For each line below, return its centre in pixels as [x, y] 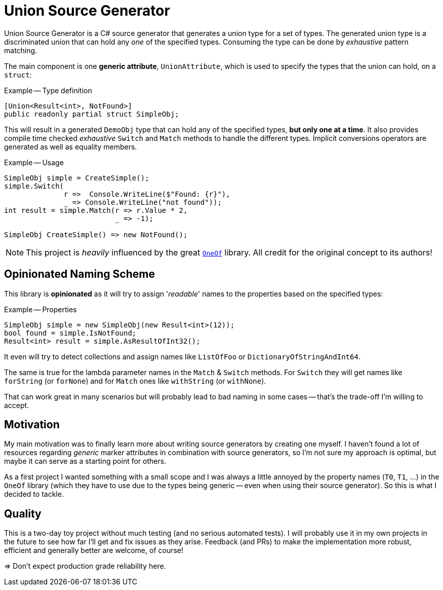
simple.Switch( [34, 186]
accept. [17, 405]
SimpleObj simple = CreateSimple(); [77, 178]
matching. [21, 50]
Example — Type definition [48, 90]
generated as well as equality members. [71, 146]
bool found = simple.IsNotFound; [70, 333]
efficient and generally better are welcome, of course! [94, 550]
